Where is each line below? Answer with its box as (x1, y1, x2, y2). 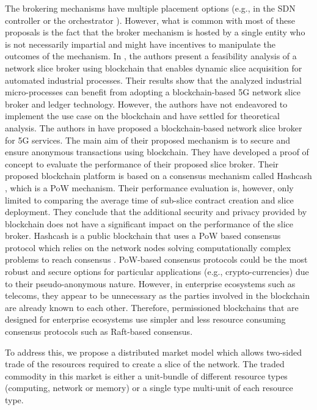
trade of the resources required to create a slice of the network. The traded (5, 357, 285, 370)
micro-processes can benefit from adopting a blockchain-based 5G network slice (5, 86, 301, 98)
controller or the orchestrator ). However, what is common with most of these (5, 13, 295, 26)
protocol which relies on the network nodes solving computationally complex (5, 241, 291, 254)
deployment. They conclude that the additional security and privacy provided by (5, 205, 307, 218)
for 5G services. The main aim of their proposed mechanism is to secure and (5, 133, 290, 146)
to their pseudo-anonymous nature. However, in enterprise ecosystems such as (5, 277, 296, 290)
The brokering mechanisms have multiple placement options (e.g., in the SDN (5, 2, 296, 14)
